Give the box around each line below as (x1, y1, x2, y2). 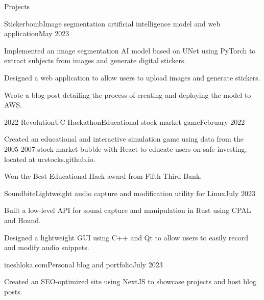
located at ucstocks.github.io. (4, 153, 95, 164)
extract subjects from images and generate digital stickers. (4, 55, 186, 66)
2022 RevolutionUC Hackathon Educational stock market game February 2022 (4, 116, 245, 127)
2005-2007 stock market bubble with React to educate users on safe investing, (4, 143, 247, 154)
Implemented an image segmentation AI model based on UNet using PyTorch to (4, 45, 256, 56)
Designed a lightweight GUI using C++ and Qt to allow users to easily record (4, 232, 248, 242)
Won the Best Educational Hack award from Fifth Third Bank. (4, 171, 202, 181)
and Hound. (4, 214, 41, 225)
